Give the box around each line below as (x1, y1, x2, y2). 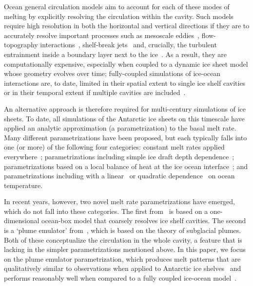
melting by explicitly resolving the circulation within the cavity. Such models (4, 11, 234, 21)
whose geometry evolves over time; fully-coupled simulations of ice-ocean (4, 68, 221, 78)
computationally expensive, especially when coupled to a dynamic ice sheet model (4, 58, 248, 69)
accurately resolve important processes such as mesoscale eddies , (4, 30, 199, 40)
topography (4, 39, 38, 50)
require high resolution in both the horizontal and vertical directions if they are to (4, 20, 250, 31)
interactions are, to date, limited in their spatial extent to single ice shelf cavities (4, 77, 246, 88)
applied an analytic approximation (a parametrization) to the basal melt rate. (4, 123, 236, 133)
